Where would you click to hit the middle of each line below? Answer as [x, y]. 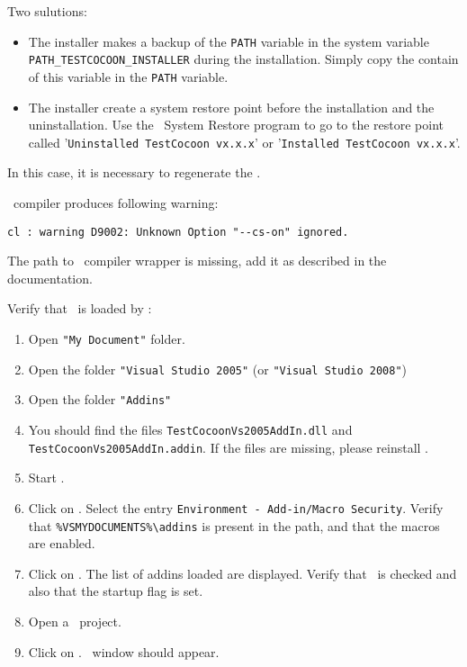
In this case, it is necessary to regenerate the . [134, 172]
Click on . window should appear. [124, 651]
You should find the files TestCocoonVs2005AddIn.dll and [190, 429]
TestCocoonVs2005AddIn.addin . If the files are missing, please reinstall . [228, 447]
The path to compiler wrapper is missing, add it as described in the [197, 261]
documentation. [50, 278]
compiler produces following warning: [116, 203]
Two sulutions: [47, 11]
